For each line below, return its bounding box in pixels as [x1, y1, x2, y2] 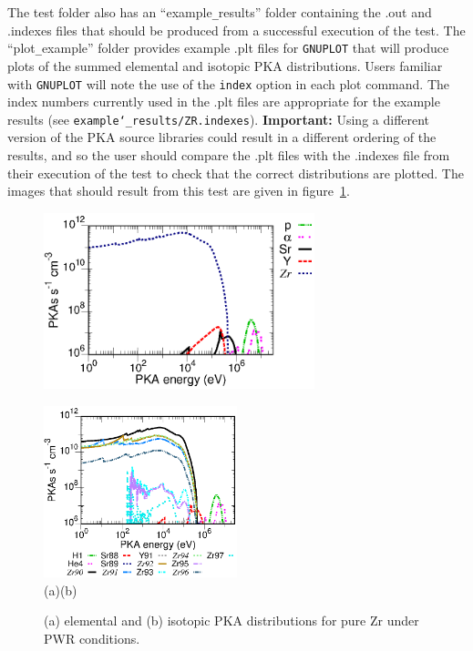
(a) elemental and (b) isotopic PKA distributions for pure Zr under [44, 611, 419, 630]
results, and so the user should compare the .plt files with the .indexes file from [7, 146, 450, 164]
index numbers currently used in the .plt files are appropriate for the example [7, 92, 440, 111]
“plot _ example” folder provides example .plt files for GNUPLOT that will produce [7, 38, 449, 57]
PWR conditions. [44, 628, 140, 647]
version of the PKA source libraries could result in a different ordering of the [7, 127, 437, 147]
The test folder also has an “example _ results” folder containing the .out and [7, 3, 432, 21]
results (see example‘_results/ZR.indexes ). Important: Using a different [7, 109, 430, 128]
